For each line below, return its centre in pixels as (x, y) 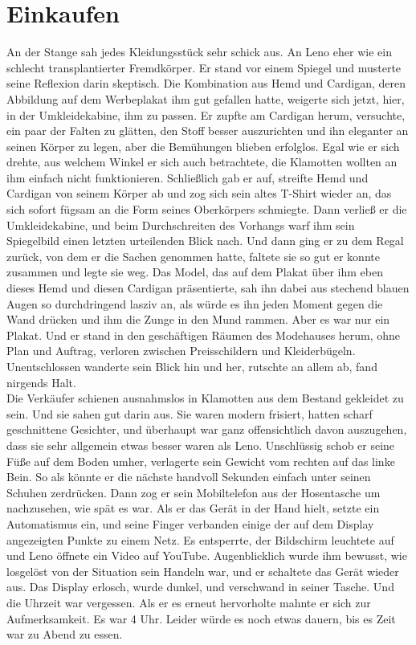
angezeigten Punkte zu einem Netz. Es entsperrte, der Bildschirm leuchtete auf (200, 539)
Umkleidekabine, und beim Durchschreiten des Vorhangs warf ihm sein (181, 225)
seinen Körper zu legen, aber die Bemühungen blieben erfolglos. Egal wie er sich (203, 146)
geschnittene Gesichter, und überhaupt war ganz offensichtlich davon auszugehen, (207, 429)
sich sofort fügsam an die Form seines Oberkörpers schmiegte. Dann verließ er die (207, 209)
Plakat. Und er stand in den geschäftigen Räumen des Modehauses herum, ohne (204, 335)
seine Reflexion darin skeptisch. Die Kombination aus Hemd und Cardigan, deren (206, 83)
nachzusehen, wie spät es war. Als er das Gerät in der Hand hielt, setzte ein (193, 508)
